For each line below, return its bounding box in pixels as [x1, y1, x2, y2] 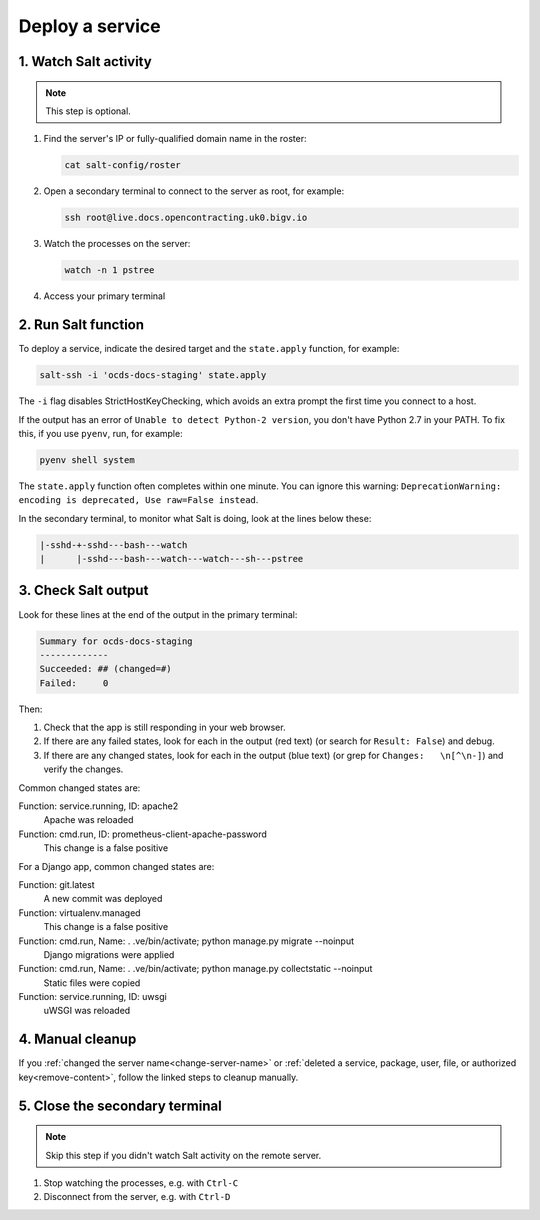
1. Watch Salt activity [18, 53, 152, 70]
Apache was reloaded [43, 814, 134, 826]
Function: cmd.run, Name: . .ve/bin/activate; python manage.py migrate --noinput [18, 935, 355, 947]
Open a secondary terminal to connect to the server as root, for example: [43, 185, 345, 197]
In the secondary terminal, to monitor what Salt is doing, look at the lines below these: [18, 512, 372, 524]
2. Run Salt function [18, 316, 145, 334]
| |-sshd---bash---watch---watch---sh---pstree [39, 553, 304, 565]
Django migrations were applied [43, 948, 175, 960]
